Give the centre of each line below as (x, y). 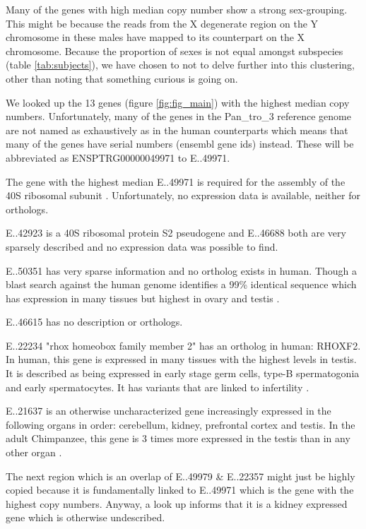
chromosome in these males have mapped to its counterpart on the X (155, 37)
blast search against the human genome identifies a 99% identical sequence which (181, 284)
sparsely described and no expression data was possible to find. (142, 246)
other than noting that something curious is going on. (122, 78)
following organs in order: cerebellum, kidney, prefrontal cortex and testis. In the (181, 424)
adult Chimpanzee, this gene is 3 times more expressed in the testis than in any (178, 438)
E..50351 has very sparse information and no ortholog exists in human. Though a (181, 270)
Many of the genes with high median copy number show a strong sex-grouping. (177, 9)
